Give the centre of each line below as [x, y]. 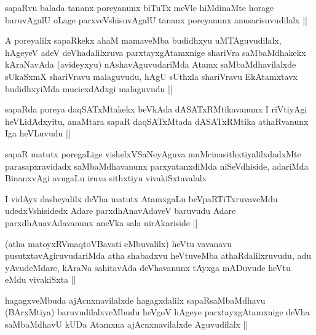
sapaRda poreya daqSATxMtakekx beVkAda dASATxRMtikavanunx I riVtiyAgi [156, 109]
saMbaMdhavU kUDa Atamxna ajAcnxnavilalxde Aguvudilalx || [127, 324]
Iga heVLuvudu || [38, 133]
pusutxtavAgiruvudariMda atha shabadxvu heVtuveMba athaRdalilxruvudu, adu [158, 255]
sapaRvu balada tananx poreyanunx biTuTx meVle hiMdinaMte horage [140, 7]
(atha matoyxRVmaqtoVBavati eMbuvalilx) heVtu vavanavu [119, 243]
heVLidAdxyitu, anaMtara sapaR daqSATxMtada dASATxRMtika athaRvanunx [157, 121]
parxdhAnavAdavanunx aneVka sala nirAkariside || [101, 222]
